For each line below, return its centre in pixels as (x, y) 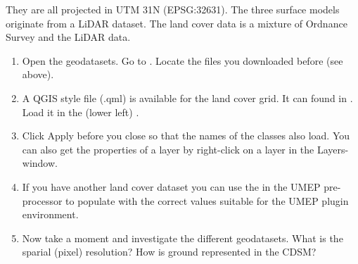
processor (42, 200)
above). (38, 74)
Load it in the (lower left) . (81, 112)
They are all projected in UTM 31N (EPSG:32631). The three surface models (173, 9)
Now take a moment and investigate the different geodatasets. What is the (183, 238)
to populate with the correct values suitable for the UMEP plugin (207, 200)
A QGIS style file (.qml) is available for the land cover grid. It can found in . (187, 98)
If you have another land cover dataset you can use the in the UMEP (171, 186)
